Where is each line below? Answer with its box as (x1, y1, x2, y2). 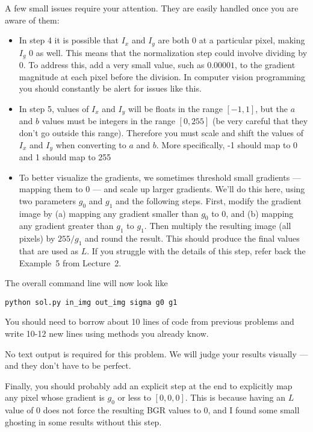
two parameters (19, 194, 76, 207)
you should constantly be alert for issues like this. (19, 82, 202, 95)
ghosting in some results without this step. (5, 415, 162, 428)
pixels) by (19, 232, 55, 245)
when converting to (55, 138, 126, 151)
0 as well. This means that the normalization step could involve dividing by (29, 46, 308, 58)
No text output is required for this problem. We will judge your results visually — (5, 347, 308, 360)
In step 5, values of (19, 102, 89, 114)
